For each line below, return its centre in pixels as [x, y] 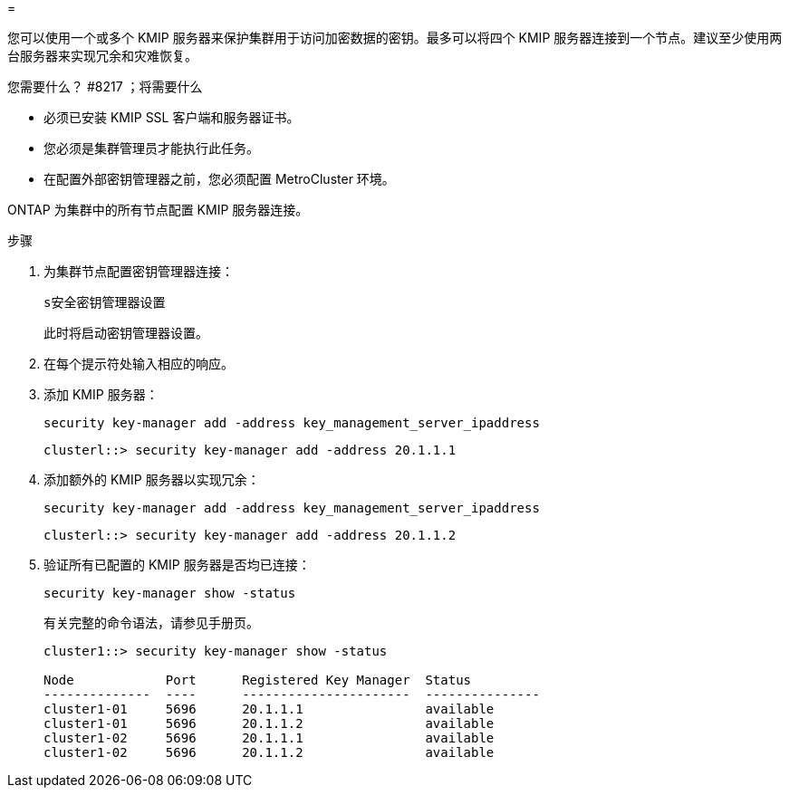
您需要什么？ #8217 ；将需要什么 [105, 86]
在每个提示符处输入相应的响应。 [139, 364]
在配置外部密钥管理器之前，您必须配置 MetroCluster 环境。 [219, 179]
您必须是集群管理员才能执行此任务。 [151, 148]
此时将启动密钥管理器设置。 [126, 333]
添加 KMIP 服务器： [101, 394]
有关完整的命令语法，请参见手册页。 [151, 623]
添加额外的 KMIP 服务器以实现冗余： [152, 479]
